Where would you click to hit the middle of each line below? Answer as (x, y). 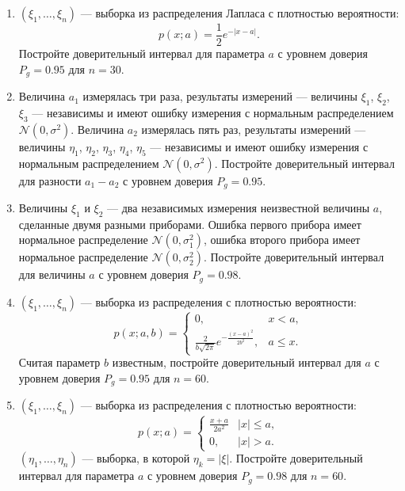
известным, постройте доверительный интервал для (237, 362)
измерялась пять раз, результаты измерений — (254, 129)
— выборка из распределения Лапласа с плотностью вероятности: (240, 13)
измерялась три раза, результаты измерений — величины (220, 96)
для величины (52, 274)
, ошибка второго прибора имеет (282, 240)
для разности (50, 180)
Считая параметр (59, 362)
